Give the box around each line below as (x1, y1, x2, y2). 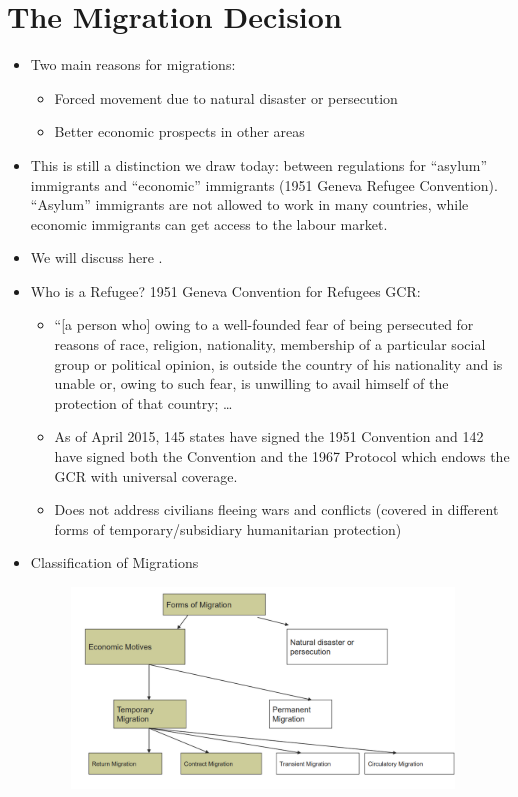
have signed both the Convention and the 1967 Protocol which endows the (54, 446, 510, 467)
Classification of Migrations (30, 552, 199, 573)
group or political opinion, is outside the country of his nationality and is (54, 353, 503, 374)
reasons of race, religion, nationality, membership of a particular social (54, 334, 486, 355)
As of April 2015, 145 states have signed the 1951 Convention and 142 (54, 426, 484, 447)
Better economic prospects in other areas (54, 121, 305, 142)
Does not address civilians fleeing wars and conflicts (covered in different (54, 499, 499, 520)
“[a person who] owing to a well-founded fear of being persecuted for (54, 314, 474, 335)
